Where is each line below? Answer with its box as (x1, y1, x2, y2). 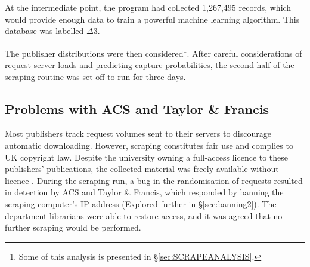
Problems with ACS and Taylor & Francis (5, 99, 269, 118)
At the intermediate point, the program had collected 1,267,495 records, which (5, 1, 292, 13)
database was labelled (5, 24, 84, 37)
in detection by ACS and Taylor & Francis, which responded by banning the (5, 186, 284, 198)
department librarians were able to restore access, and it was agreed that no (5, 209, 283, 222)
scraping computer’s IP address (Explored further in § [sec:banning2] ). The (5, 197, 277, 210)
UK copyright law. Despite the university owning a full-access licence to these (5, 151, 289, 163)
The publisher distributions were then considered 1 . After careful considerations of (5, 45, 302, 59)
